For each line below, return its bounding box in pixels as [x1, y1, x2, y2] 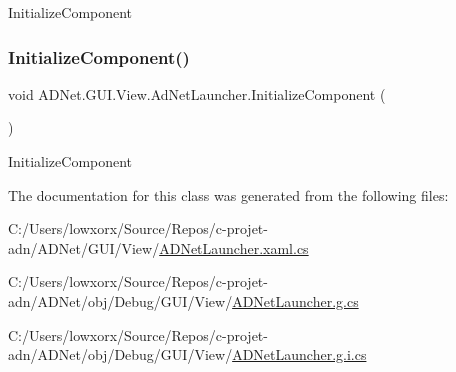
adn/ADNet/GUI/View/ [8, 237, 160, 258]
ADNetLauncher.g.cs [232, 290, 359, 311]
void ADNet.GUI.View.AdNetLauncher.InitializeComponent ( [8, 83, 386, 104]
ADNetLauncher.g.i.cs [232, 344, 367, 365]
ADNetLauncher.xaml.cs [159, 237, 309, 258]
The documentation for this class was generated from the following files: [8, 184, 449, 205]
